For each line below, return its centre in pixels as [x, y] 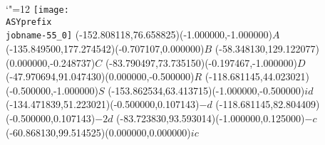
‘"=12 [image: [37, 9]
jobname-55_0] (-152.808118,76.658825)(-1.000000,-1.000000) [139, 34]
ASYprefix [29, 22]
